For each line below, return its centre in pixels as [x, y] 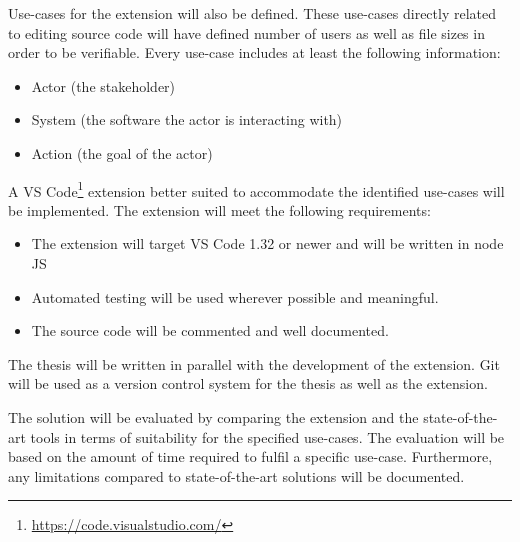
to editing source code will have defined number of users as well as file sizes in [246, 32]
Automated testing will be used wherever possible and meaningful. [235, 296]
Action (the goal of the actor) [122, 152]
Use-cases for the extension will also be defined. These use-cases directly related [252, 13]
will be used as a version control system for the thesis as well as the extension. [248, 383]
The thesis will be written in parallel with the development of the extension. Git [254, 363]
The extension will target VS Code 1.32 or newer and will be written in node [267, 243]
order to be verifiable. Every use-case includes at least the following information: [254, 52]
